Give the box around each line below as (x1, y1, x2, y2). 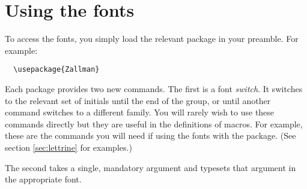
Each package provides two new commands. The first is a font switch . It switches (5, 82, 303, 94)
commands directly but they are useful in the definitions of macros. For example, (5, 117, 303, 130)
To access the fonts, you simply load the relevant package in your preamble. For (5, 32, 299, 45)
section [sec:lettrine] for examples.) (5, 141, 132, 153)
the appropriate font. (5, 173, 82, 185)
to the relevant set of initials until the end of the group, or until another (5, 94, 271, 106)
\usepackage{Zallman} (13, 65, 100, 74)
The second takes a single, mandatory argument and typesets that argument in (5, 161, 296, 173)
